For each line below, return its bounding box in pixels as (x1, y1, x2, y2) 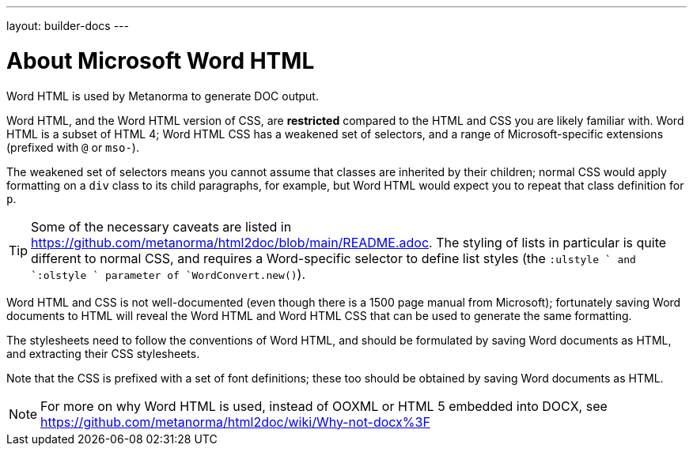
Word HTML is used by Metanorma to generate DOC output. (6, 89, 319, 103)
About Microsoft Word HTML (6, 47, 315, 74)
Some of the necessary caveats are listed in (31, 218, 292, 235)
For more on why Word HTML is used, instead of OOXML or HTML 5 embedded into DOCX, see (40, 397, 608, 414)
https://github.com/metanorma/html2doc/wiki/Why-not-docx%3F (40, 413, 430, 430)
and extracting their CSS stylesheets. (6, 346, 200, 360)
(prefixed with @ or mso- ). (6, 140, 139, 154)
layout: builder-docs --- (6, 19, 129, 32)
